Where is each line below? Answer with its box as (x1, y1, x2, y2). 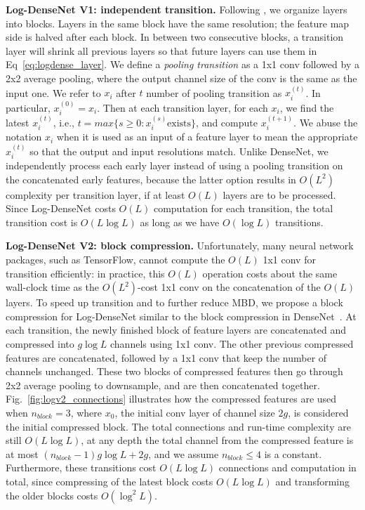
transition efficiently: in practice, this (6, 266, 165, 280)
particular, (6, 100, 51, 115)
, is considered (288, 405, 349, 419)
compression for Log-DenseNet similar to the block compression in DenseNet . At (6, 308, 357, 323)
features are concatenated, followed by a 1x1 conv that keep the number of (6, 350, 327, 365)
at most (6, 446, 39, 461)
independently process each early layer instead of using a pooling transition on (6, 158, 343, 173)
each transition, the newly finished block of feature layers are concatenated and (6, 322, 346, 337)
